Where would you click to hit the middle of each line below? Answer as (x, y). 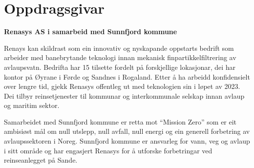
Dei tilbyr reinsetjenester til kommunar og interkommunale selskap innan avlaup (124, 95)
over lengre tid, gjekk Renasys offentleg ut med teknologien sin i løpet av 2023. (122, 86)
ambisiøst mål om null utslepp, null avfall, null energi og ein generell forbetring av (127, 131)
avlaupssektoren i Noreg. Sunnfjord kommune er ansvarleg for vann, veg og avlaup (127, 141)
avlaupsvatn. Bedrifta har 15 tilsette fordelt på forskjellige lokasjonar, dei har (120, 67)
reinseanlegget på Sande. (41, 160)
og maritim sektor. (32, 105)
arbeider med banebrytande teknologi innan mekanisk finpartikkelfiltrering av (120, 57)
